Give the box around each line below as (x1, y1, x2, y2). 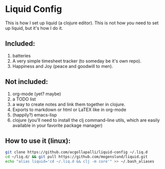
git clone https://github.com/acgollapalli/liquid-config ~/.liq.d (5, 150, 148, 155)
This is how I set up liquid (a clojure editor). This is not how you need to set (5, 20, 159, 26)
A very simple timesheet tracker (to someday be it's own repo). (12, 58, 142, 64)
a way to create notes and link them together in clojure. (12, 101, 126, 107)
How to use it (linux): (5, 136, 71, 145)
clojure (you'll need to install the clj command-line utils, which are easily (12, 117, 160, 123)
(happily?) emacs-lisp (12, 112, 57, 117)
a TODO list (12, 96, 36, 102)
